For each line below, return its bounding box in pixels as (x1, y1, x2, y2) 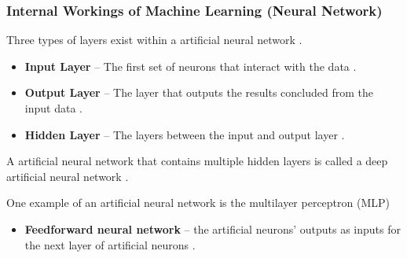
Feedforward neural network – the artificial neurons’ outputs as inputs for (24, 220, 401, 237)
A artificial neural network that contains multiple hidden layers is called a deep (6, 153, 388, 169)
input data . (24, 100, 82, 116)
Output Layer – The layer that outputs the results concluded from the (24, 84, 373, 101)
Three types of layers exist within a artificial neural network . (6, 31, 302, 48)
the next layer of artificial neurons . (24, 236, 196, 252)
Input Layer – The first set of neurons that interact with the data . (24, 57, 357, 74)
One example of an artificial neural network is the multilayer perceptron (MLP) (6, 194, 390, 211)
